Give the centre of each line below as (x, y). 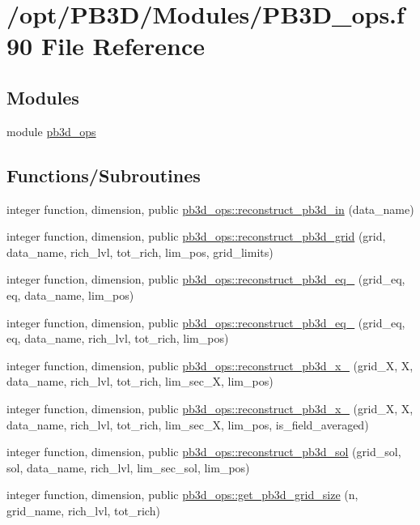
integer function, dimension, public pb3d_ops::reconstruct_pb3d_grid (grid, (196, 236)
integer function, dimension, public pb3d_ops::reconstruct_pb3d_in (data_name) (210, 209)
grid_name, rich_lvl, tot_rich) (83, 510)
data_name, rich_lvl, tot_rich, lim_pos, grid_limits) (140, 252)
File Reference (123, 46)
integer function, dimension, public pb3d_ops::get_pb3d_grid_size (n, (182, 495)
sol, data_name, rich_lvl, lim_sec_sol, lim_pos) (128, 467)
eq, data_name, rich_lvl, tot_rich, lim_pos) (118, 338)
